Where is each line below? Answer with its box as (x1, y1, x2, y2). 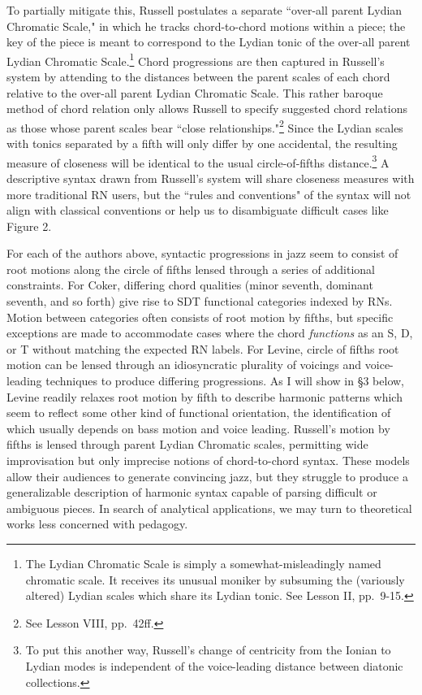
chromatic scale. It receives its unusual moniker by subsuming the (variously (25, 571, 405, 588)
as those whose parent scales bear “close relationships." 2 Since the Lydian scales (6, 116, 403, 136)
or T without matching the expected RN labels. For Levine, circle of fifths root (6, 340, 399, 357)
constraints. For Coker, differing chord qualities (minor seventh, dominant (6, 276, 373, 293)
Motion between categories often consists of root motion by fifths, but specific (6, 308, 394, 325)
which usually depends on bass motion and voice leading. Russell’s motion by (6, 419, 390, 437)
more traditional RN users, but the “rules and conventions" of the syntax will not (6, 185, 411, 202)
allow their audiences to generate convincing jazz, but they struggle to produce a (6, 467, 408, 484)
